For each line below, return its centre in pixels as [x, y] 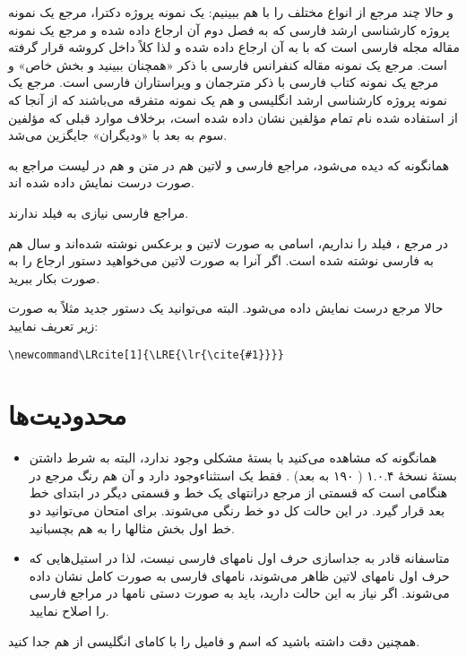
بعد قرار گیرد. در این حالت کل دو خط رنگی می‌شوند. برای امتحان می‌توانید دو [237, 510]
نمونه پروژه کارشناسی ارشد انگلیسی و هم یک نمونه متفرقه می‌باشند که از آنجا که [228, 99]
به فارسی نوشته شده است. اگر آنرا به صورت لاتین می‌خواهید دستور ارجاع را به [221, 260]
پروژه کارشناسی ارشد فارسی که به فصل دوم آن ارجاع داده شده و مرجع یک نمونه [229, 29]
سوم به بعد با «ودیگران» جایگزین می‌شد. [118, 135]
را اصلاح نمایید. [69, 611]
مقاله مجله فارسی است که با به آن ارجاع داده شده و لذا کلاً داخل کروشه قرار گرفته [234, 47]
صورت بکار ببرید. [54, 277]
